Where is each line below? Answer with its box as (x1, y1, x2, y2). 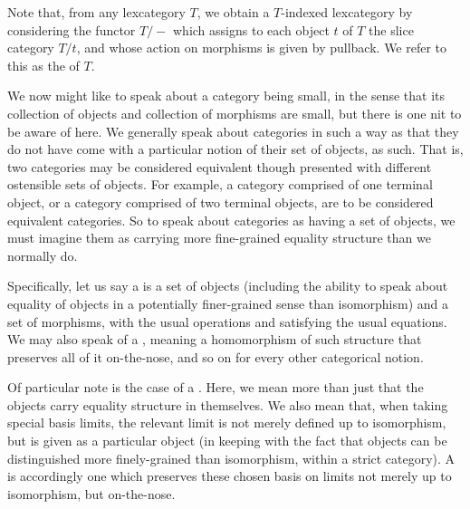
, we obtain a (197, 3, 270, 21)
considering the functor (7, 20, 136, 39)
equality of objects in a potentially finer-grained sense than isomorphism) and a (7, 293, 449, 312)
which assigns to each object (172, 20, 330, 39)
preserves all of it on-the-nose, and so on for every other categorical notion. (7, 347, 424, 366)
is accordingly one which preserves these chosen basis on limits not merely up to (7, 466, 452, 485)
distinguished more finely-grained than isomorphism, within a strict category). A (7, 448, 456, 467)
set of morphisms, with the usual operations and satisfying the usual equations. (7, 312, 447, 331)
